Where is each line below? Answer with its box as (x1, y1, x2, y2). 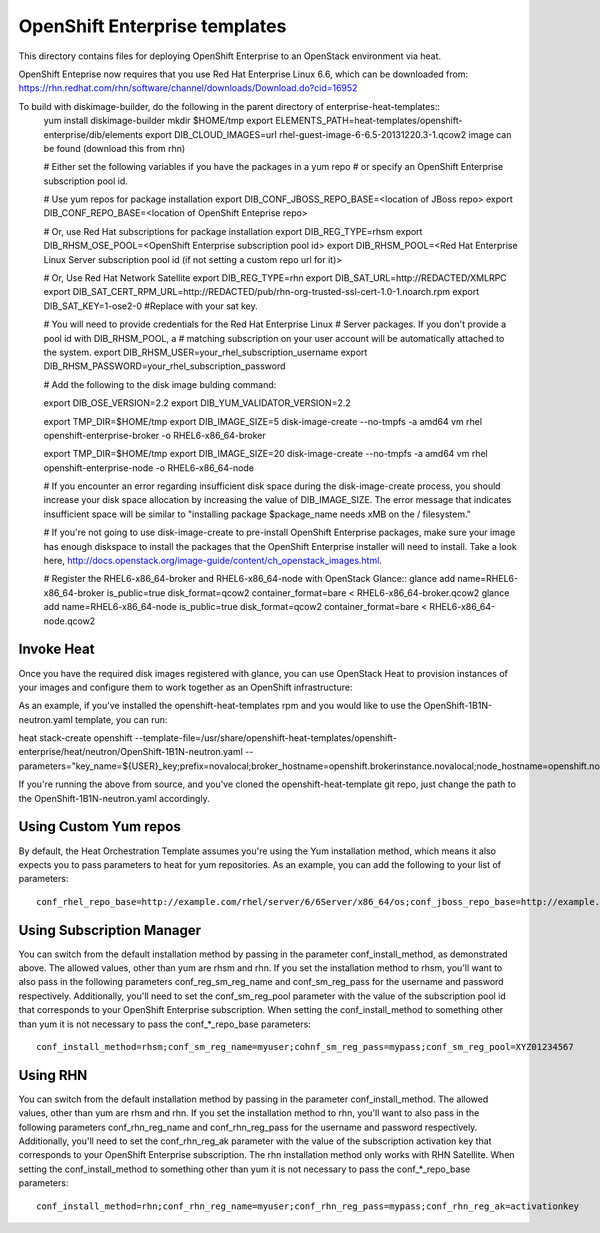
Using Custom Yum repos (18, 818, 182, 835)
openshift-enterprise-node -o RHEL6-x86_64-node (43, 461, 255, 474)
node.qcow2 (43, 615, 96, 627)
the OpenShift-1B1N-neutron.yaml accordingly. (18, 792, 210, 804)
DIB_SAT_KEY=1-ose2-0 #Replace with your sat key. (43, 300, 259, 312)
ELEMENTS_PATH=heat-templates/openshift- (275, 115, 463, 127)
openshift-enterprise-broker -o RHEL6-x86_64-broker (43, 429, 266, 441)
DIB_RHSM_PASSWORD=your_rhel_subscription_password (43, 360, 286, 372)
